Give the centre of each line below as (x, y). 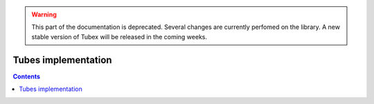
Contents (27, 76)
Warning (44, 14)
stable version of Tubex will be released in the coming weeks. (119, 37)
